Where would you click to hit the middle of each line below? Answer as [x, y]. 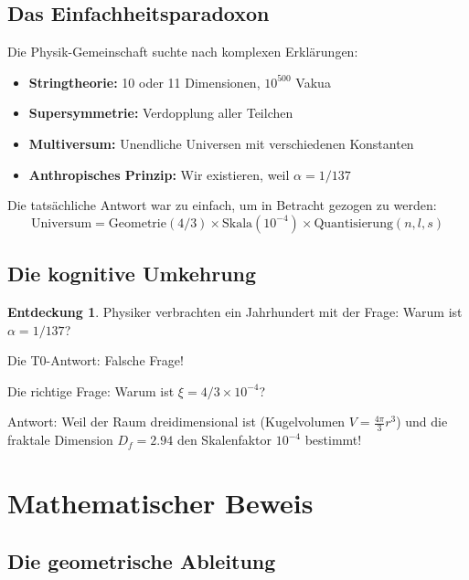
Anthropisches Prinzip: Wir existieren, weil [159, 174]
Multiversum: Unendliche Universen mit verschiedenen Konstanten [221, 143]
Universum [61, 223]
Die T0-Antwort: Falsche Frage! [96, 360]
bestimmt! [333, 440]
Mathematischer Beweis [160, 502]
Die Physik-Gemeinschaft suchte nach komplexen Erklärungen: [183, 52]
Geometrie [137, 223]
